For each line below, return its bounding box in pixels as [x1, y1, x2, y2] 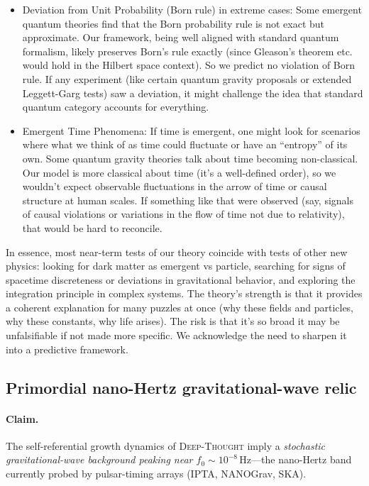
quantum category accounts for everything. [22, 99, 209, 114]
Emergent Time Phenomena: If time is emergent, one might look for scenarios [22, 123, 360, 138]
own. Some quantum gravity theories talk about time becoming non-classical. [22, 150, 358, 165]
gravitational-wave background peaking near [6, 452, 193, 467]
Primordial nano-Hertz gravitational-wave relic [6, 376, 357, 398]
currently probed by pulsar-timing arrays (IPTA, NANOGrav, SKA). [6, 466, 307, 481]
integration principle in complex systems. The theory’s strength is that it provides [6, 286, 363, 301]
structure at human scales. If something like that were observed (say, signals [22, 192, 354, 207]
